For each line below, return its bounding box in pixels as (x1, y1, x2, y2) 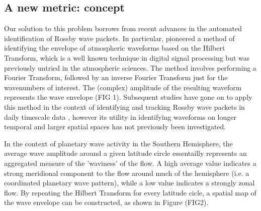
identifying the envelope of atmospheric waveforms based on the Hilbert (4, 43, 225, 53)
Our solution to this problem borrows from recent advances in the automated (4, 23, 242, 34)
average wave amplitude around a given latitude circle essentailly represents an (4, 148, 247, 158)
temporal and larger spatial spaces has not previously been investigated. (4, 121, 226, 132)
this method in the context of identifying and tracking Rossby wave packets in (4, 101, 245, 112)
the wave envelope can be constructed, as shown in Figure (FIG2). (4, 197, 209, 207)
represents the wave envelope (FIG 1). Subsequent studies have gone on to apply (4, 92, 252, 102)
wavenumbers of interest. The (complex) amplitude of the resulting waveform (4, 82, 242, 92)
